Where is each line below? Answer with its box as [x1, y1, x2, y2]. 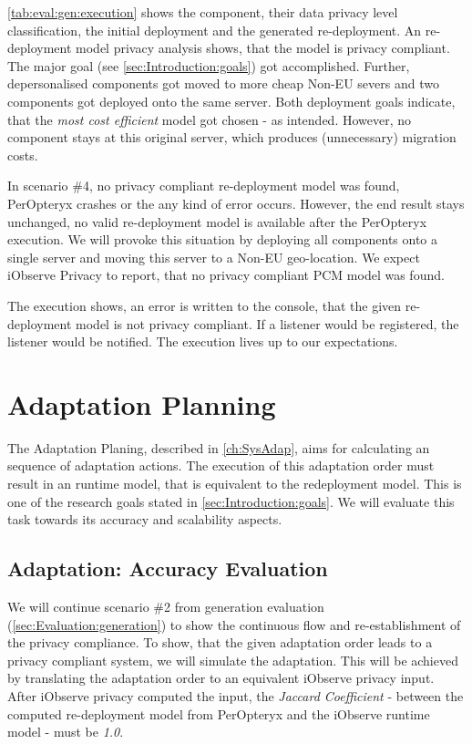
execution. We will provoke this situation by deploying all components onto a [7, 230, 438, 249]
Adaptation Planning [7, 385, 276, 422]
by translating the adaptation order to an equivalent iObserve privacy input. [7, 668, 435, 687]
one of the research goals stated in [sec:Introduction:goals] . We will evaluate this [7, 491, 455, 511]
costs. [7, 145, 38, 164]
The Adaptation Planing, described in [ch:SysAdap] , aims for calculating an [7, 438, 430, 457]
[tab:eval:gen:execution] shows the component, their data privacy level [7, 3, 398, 21]
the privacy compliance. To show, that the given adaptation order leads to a [7, 633, 433, 652]
